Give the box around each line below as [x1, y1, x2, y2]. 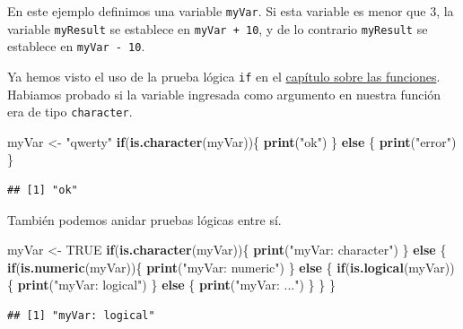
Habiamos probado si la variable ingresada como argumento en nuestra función [7, 84, 441, 103]
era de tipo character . [7, 102, 133, 121]
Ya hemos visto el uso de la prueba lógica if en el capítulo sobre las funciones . [7, 66, 441, 85]
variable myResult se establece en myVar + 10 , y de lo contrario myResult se [7, 19, 428, 38]
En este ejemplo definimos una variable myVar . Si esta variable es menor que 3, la [7, 2, 454, 20]
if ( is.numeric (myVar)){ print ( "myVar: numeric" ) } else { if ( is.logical [7, 257, 404, 276]
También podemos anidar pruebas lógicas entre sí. [7, 210, 282, 229]
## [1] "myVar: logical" [7, 309, 155, 323]
